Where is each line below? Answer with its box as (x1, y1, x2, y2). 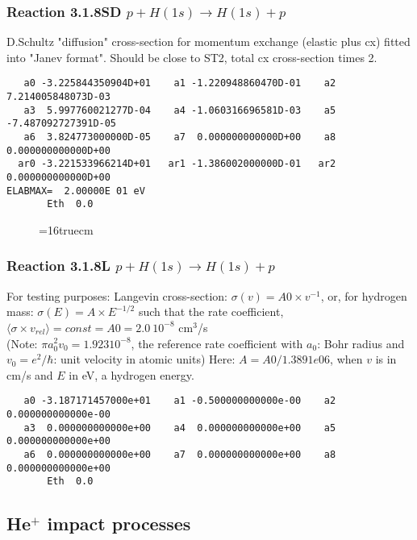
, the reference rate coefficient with (131, 334, 303, 351)
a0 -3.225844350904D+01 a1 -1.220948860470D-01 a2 (23, 77, 336, 89)
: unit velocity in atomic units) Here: (53, 351, 236, 368)
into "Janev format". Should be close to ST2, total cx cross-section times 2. (6, 48, 377, 65)
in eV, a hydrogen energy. (69, 366, 194, 383)
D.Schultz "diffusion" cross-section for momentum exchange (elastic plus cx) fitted (6, 33, 411, 50)
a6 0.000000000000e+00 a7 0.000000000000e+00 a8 (23, 448, 336, 460)
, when (330, 351, 363, 368)
